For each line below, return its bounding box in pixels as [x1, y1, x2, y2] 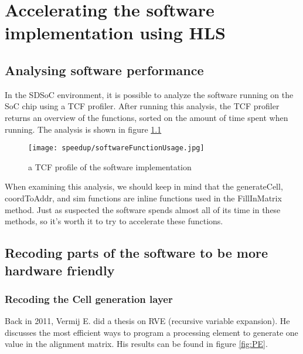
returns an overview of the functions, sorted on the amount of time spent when [5, 111, 288, 123]
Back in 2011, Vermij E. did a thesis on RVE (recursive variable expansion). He [5, 315, 290, 327]
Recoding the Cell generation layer [5, 291, 173, 306]
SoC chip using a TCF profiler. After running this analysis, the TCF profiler [5, 100, 280, 112]
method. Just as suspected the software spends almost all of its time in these [5, 203, 281, 215]
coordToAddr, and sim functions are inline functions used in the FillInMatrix [5, 191, 282, 204]
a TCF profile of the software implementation [28, 160, 192, 173]
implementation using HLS [5, 21, 226, 45]
